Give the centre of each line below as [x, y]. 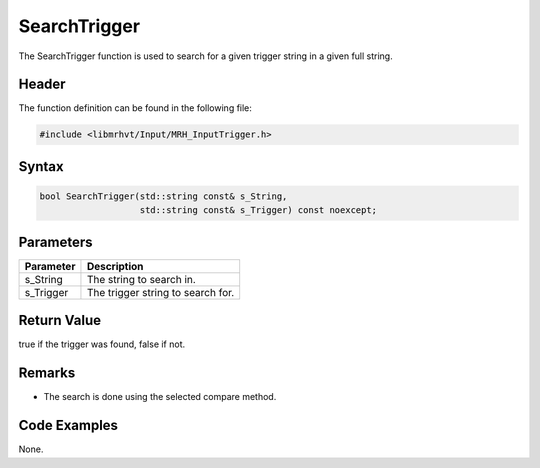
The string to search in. [141, 279]
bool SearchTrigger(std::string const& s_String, [163, 196]
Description [115, 266]
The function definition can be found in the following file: [135, 108]
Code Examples [68, 425]
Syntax [41, 166]
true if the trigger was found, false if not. [102, 344]
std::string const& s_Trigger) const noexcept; [258, 210]
